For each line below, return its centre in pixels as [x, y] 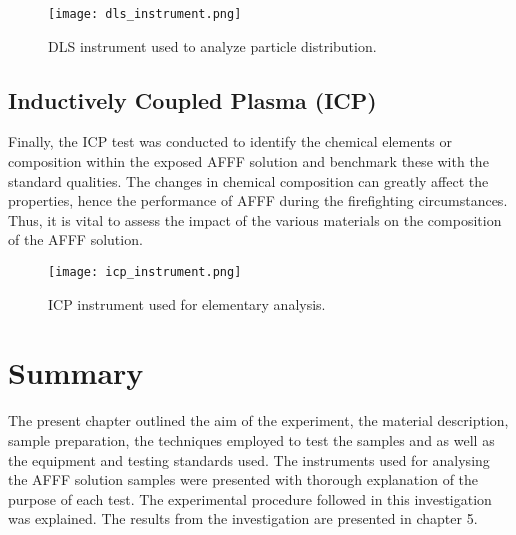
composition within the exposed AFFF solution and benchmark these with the [248, 161]
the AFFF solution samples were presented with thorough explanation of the [243, 479]
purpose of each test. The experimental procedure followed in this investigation [250, 498]
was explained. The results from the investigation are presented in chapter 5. [243, 518]
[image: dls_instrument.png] [145, 14]
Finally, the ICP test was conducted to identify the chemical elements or [230, 141]
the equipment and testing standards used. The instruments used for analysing [249, 459]
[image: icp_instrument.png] [145, 272]
